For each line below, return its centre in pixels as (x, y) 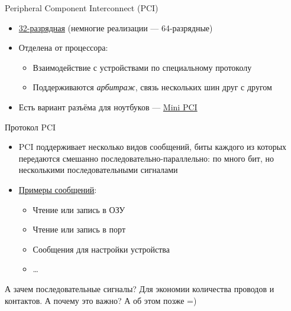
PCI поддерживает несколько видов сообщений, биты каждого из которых (153, 147)
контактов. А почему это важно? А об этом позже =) (101, 300)
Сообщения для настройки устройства (101, 249)
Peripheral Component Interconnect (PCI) (82, 8)
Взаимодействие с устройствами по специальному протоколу (142, 67)
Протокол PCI (30, 127)
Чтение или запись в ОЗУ (79, 209)
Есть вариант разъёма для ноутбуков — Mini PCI (108, 107)
